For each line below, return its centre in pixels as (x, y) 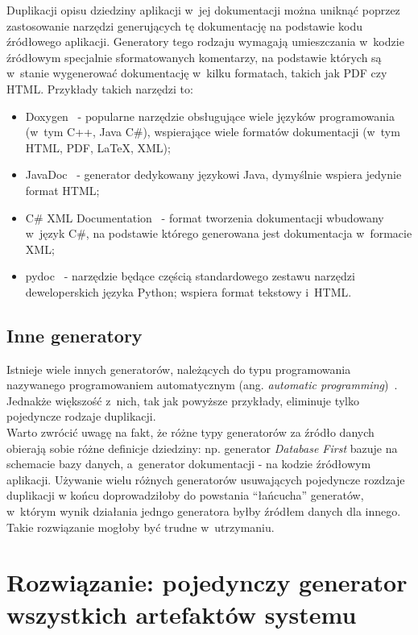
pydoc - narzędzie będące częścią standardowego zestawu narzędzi (190, 276)
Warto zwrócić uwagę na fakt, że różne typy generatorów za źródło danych (190, 432)
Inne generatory (74, 335)
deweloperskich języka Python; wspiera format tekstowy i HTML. (188, 291)
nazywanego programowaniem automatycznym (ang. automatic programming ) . (202, 385)
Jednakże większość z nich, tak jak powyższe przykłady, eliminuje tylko (183, 400)
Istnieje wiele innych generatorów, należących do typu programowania (179, 369)
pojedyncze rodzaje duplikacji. (81, 416)
